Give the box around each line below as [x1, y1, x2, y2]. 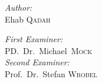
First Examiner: [5, 33, 63, 45]
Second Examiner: [5, 56, 70, 68]
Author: [5, 1, 32, 13]
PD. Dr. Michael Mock [5, 44, 93, 56]
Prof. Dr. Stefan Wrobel [5, 67, 97, 80]
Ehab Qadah [5, 12, 51, 25]
